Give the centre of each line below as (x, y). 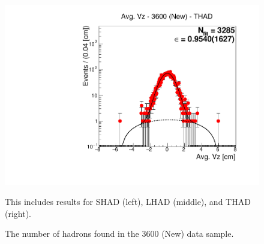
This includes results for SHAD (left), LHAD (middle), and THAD (128, 202)
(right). (18, 213)
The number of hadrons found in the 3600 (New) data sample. (119, 233)
